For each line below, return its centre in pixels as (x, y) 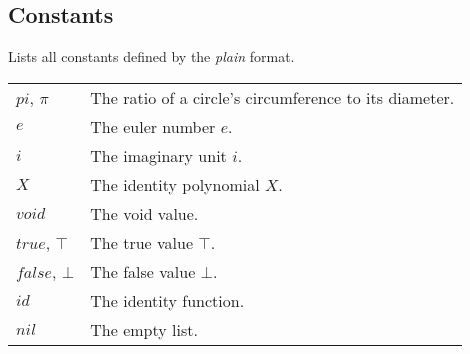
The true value (142, 242)
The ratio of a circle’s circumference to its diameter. (272, 97)
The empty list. (144, 329)
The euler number (153, 126)
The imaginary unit (158, 155)
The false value (143, 271)
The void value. (144, 213)
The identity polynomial (175, 184)
